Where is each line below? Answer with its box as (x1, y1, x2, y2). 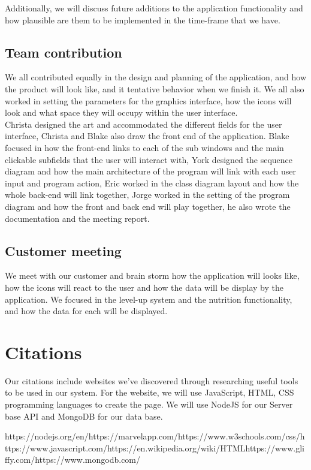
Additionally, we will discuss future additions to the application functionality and (5, 2, 303, 14)
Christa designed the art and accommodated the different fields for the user (5, 117, 282, 130)
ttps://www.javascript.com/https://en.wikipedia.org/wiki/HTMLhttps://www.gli (5, 441, 304, 454)
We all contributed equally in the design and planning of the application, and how (5, 71, 307, 83)
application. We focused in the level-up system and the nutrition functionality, (5, 293, 292, 305)
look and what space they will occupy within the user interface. (5, 106, 238, 119)
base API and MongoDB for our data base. (5, 409, 163, 422)
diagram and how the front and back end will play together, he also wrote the (5, 200, 291, 212)
